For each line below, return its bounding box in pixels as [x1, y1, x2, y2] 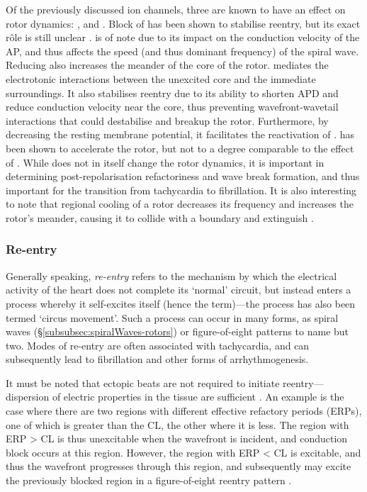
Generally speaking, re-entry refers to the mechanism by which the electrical [6, 268, 337, 283]
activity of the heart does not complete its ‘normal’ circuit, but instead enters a [6, 282, 351, 297]
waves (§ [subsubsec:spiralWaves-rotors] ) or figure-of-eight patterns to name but [6, 324, 349, 339]
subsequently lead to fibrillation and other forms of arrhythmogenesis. [6, 352, 309, 367]
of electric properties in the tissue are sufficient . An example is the [52, 389, 344, 404]
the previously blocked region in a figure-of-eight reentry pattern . [6, 473, 292, 488]
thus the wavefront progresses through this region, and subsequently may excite [6, 459, 351, 474]
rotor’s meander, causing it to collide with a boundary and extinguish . [6, 210, 314, 225]
